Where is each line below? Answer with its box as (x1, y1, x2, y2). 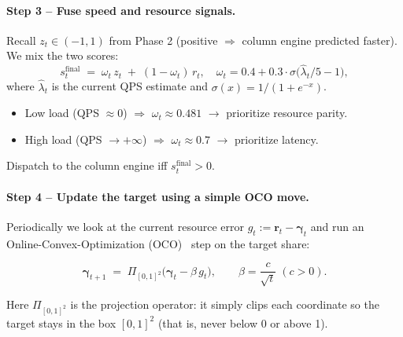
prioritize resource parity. (226, 104, 348, 121)
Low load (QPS (24, 104, 99, 121)
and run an (310, 218, 364, 234)
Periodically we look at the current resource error (6, 218, 244, 234)
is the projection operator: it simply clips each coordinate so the (70, 295, 379, 312)
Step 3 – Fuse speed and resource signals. (6, 2, 236, 18)
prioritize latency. (235, 130, 319, 147)
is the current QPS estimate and (51, 78, 209, 94)
